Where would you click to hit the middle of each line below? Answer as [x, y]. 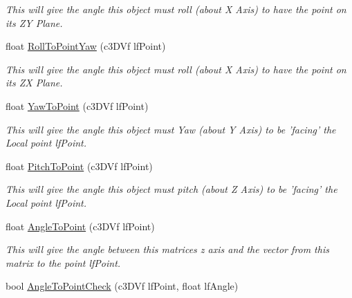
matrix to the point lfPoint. [63, 262]
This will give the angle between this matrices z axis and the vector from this [167, 249]
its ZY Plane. [34, 22]
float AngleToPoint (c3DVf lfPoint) [80, 226]
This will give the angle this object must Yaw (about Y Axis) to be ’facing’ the [171, 129]
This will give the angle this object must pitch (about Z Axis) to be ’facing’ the [172, 189]
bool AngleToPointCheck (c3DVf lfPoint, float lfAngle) [122, 286]
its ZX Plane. [34, 83]
